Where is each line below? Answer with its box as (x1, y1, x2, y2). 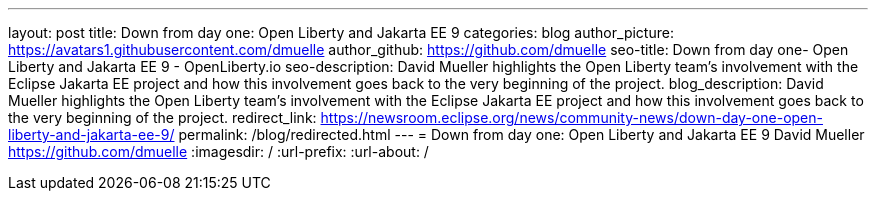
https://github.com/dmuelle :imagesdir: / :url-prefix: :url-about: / (8, 143, 429, 160)
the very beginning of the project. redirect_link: (8, 109, 317, 126)
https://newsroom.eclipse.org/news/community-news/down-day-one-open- (320, 109, 823, 126)
